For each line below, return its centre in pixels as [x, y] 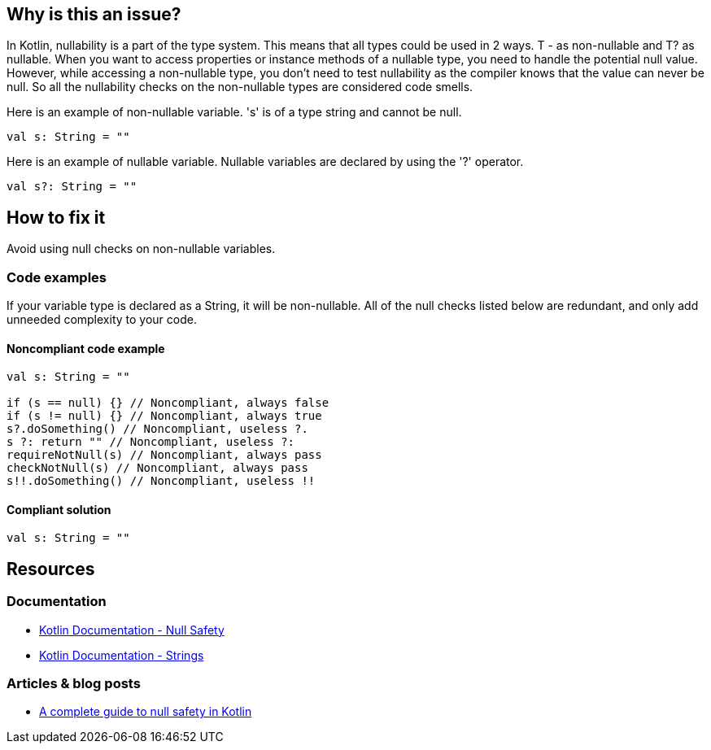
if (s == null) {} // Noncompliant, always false [168, 403]
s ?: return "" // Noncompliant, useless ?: [151, 442]
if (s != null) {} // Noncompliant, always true [164, 416]
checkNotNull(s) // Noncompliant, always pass [157, 468]
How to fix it [56, 217]
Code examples [57, 277]
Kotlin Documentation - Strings [122, 655]
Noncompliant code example [86, 348]
